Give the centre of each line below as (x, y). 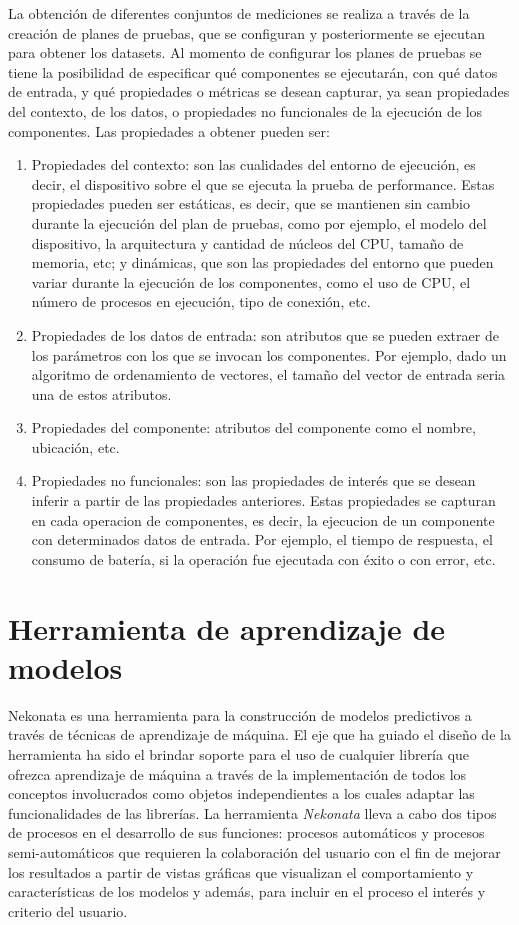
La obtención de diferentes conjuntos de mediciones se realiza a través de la (239, 13)
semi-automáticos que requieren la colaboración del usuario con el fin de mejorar (254, 851)
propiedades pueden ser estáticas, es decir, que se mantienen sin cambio (250, 203)
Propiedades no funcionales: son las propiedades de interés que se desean (253, 480)
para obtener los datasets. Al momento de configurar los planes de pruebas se (245, 52)
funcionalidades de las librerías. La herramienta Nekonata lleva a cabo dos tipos (252, 812)
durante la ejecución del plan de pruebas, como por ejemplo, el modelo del (259, 222)
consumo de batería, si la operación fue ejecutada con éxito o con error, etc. (263, 558)
